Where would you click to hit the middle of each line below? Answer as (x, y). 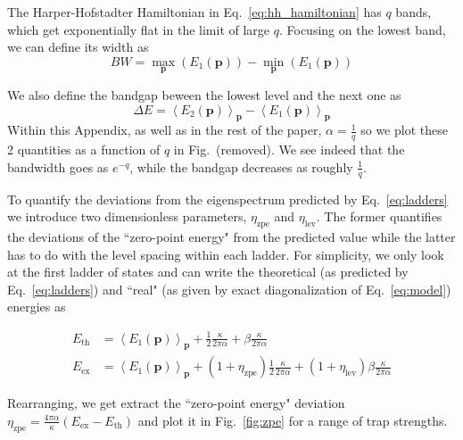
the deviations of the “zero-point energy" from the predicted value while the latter (231, 237)
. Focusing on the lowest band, (362, 29)
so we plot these (404, 130)
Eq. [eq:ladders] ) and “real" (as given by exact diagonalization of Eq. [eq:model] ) (229, 289)
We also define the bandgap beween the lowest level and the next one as (204, 95)
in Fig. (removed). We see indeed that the (289, 149)
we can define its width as (78, 47)
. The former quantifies (379, 216)
